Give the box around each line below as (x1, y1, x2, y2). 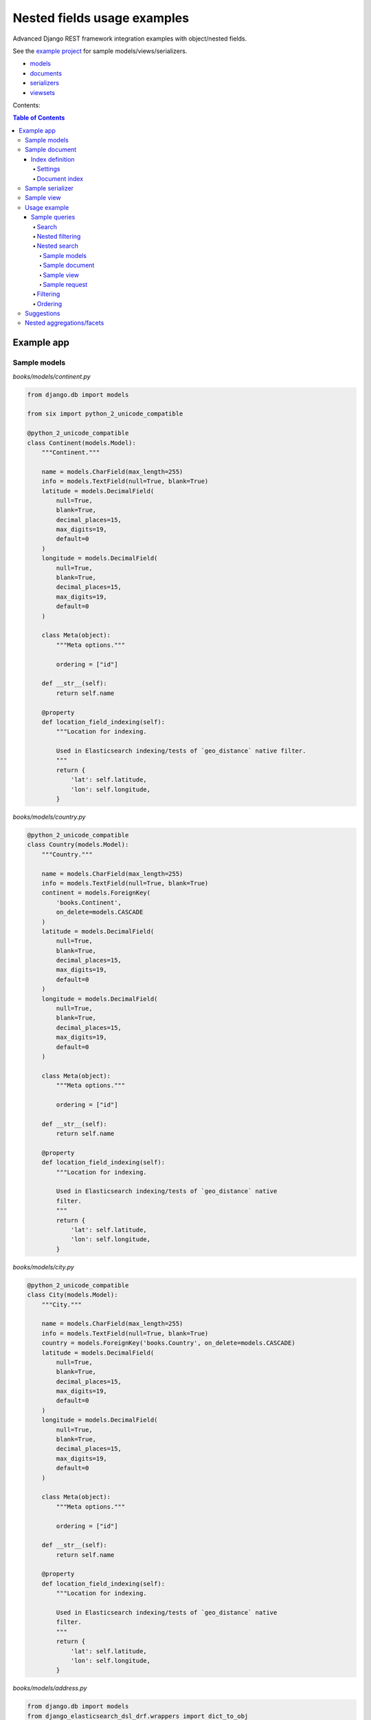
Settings (36, 165, 60, 173)
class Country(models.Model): (27, 841, 129, 849)
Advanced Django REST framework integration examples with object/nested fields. (12, 34, 247, 43)
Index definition (31, 155, 75, 163)
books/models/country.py (12, 813, 86, 821)
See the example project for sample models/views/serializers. (12, 47, 188, 55)
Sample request (43, 280, 88, 288)
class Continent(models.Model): (27, 439, 137, 447)
